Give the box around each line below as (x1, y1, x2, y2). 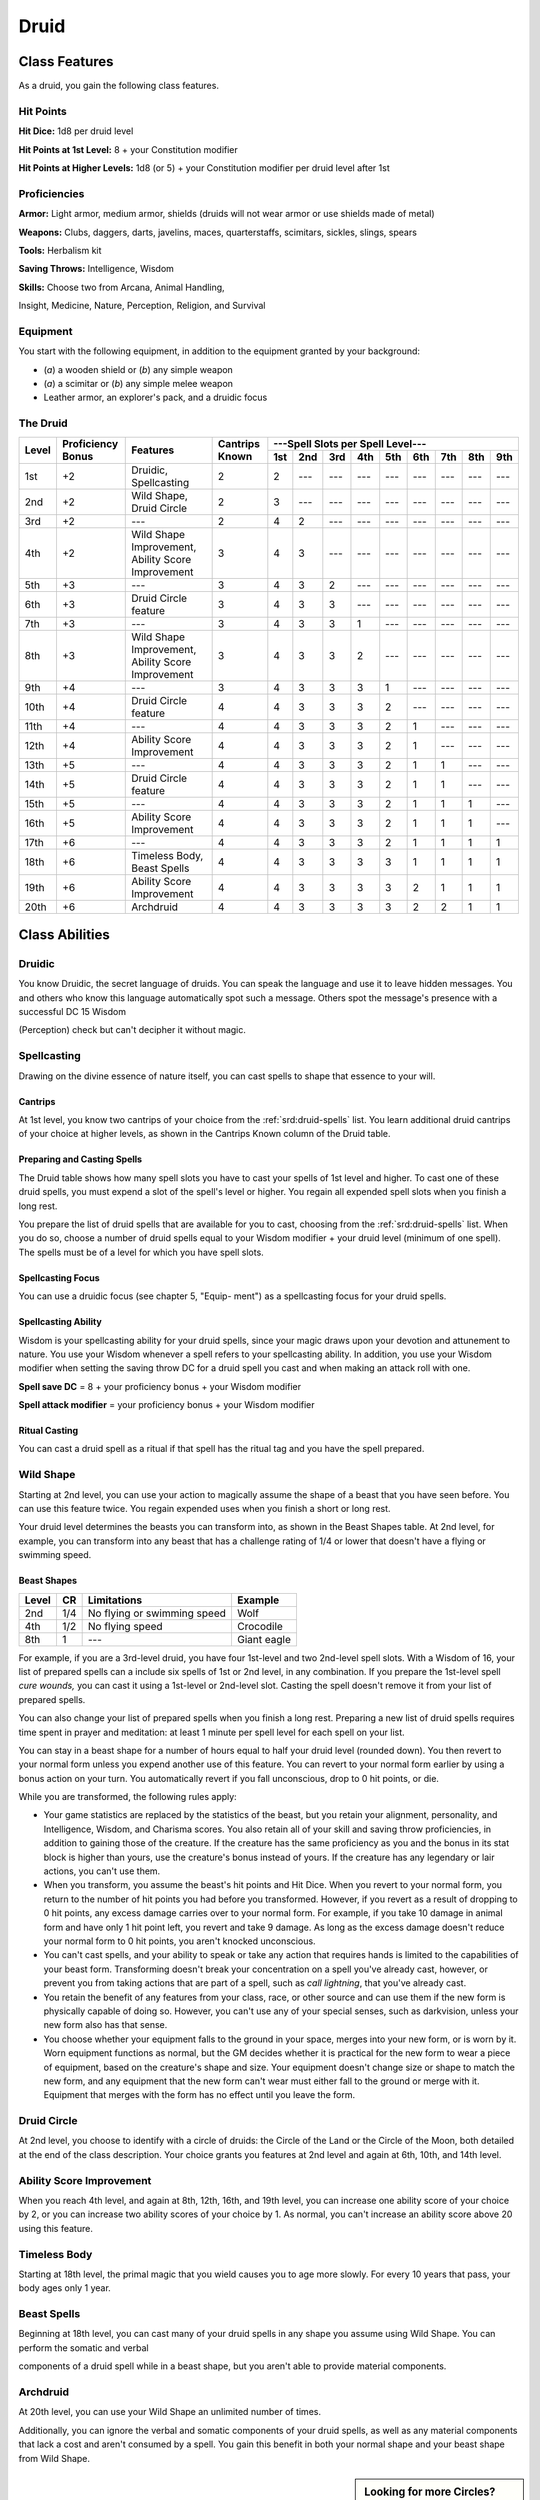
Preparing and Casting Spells (18, 1153, 143, 1165)
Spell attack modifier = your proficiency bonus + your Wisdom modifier (18, 1399, 315, 1411)
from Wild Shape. (18, 2452, 90, 2464)
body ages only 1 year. (18, 2282, 112, 2294)
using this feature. (18, 2222, 94, 2234)
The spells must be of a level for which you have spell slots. (18, 1246, 264, 1258)
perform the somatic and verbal (18, 2341, 149, 2354)
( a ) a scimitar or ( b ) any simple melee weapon (43, 378, 234, 389)
